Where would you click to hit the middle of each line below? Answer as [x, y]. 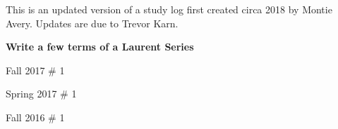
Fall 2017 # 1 [35, 70]
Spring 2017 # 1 [41, 94]
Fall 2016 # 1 [35, 117]
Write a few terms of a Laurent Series [100, 47]
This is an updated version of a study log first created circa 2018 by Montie [169, 9]
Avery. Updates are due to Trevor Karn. [92, 23]
